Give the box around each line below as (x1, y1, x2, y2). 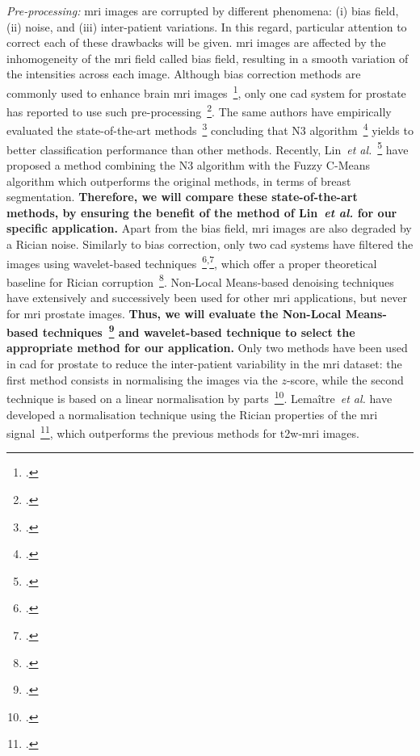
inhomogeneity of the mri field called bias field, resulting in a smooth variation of (6, 49, 409, 66)
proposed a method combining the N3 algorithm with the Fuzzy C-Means (6, 156, 370, 173)
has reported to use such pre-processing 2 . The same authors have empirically (6, 101, 392, 120)
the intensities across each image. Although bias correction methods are (6, 65, 361, 82)
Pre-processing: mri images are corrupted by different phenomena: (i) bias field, (6, 2, 399, 19)
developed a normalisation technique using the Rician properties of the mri (6, 405, 378, 422)
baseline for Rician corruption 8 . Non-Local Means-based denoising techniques (6, 271, 394, 290)
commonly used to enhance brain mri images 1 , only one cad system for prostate (6, 82, 406, 101)
